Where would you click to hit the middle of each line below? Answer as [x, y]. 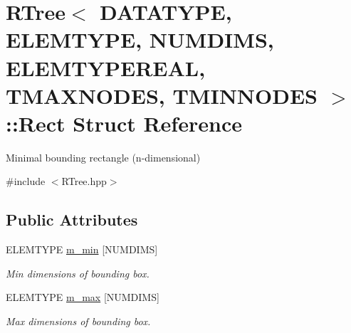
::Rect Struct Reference [124, 123]
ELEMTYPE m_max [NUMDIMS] [83, 297]
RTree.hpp [84, 181]
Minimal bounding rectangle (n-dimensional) [103, 157]
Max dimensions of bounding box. [78, 321]
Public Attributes [72, 220]
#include [26, 181]
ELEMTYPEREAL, [106, 67]
